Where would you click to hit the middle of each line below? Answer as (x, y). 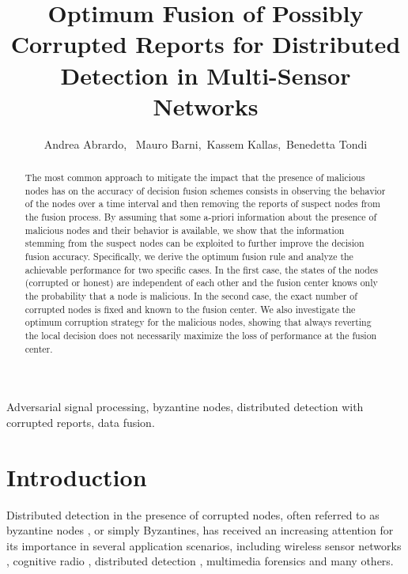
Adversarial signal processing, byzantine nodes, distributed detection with (185, 407)
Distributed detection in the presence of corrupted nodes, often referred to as (193, 514)
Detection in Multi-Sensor (206, 75)
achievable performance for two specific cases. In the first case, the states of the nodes (201, 269)
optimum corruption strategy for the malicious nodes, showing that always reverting (198, 322)
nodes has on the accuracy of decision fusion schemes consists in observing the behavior (205, 190)
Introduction (77, 476)
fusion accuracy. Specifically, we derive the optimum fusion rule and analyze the (189, 257)
